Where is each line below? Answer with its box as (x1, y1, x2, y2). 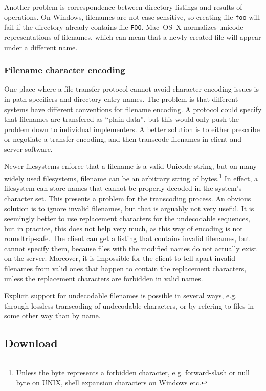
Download (4, 335, 58, 351)
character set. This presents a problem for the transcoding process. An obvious (4, 192, 251, 203)
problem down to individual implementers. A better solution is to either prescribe (4, 123, 260, 134)
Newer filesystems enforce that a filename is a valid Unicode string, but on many (4, 161, 257, 171)
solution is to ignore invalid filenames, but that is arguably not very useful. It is (4, 203, 254, 213)
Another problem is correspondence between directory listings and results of (4, 2, 242, 12)
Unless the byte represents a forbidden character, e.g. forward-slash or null (16, 367, 250, 378)
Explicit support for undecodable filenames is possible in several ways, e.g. (4, 290, 237, 301)
